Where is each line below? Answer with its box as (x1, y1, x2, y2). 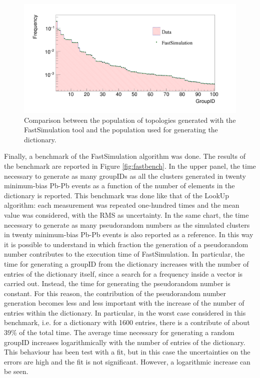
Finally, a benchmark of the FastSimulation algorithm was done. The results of (4, 151, 246, 161)
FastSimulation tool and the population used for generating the (24, 124, 218, 135)
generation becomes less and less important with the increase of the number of (4, 298, 244, 308)
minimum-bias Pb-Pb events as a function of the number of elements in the (4, 180, 235, 191)
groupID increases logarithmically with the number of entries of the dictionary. (4, 337, 245, 347)
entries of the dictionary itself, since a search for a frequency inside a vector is (4, 268, 243, 279)
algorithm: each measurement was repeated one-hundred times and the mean (4, 200, 239, 210)
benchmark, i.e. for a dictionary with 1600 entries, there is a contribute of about (4, 317, 250, 328)
